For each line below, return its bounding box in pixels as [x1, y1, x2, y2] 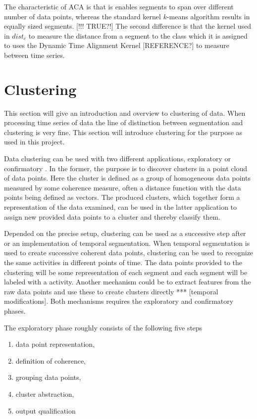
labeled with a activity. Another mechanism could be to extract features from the [4, 277, 251, 287]
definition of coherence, [15, 355, 86, 366]
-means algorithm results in [166, 11, 250, 21]
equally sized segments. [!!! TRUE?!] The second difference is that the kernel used [4, 21, 252, 31]
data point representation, [15, 339, 95, 349]
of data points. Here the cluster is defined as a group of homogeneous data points [4, 173, 251, 183]
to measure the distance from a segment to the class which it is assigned [28, 30, 248, 41]
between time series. [4, 49, 65, 60]
